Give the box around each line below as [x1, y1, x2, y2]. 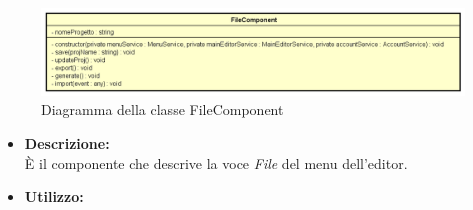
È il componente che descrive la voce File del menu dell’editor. [24, 152, 408, 173]
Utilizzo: [24, 186, 84, 207]
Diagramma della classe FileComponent [41, 99, 284, 120]
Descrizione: [24, 132, 110, 153]
